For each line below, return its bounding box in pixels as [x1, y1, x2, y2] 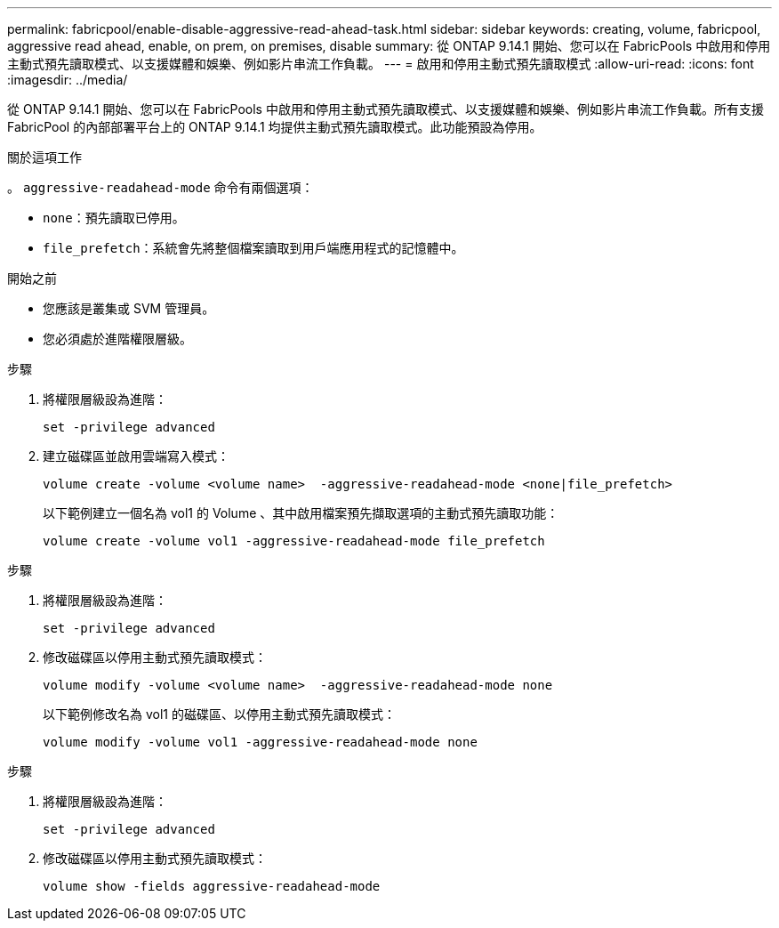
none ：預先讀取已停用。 [43, 210, 185, 225]
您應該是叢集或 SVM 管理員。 [43, 301, 215, 316]
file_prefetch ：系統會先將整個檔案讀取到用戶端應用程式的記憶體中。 [43, 240, 464, 255]
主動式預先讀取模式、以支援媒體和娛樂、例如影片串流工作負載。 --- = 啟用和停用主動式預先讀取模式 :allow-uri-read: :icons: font [7, 56, 754, 71]
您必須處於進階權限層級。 [43, 331, 192, 346]
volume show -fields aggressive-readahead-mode [43, 879, 381, 893]
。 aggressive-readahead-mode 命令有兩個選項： [7, 180, 314, 195]
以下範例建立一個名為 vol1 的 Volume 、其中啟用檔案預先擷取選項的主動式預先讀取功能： [43, 505, 559, 520]
